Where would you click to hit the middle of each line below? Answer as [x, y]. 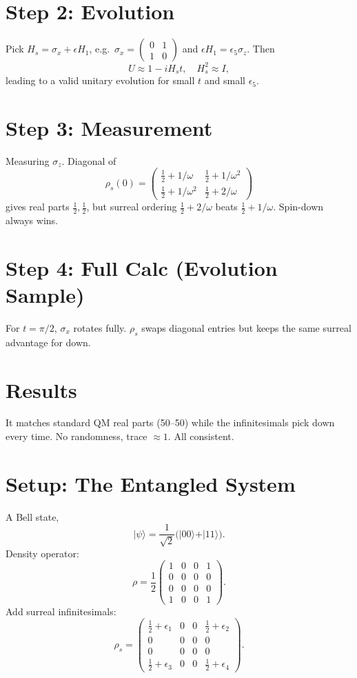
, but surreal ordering [132, 207]
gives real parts [38, 207]
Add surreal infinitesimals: [61, 611]
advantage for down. [48, 342]
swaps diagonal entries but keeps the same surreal [246, 327]
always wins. [32, 220]
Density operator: [42, 553]
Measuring [28, 160]
